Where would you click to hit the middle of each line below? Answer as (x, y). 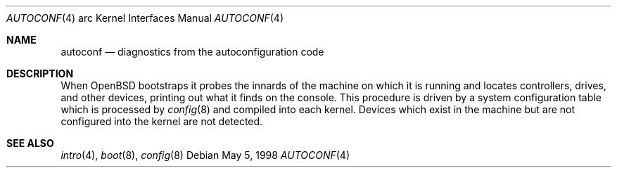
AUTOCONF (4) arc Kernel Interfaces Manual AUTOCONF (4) (145, 18)
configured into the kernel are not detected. (162, 121)
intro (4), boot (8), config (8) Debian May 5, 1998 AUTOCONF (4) (205, 155)
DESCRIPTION (40, 73)
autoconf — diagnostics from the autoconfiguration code (192, 52)
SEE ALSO (30, 143)
